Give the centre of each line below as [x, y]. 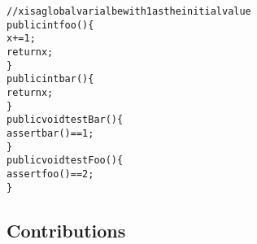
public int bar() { [50, 79]
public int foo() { [50, 25]
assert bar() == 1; [50, 133]
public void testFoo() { [65, 161]
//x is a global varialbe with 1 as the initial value [129, 11]
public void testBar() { [65, 120]
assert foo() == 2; [50, 174]
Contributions [66, 230]
